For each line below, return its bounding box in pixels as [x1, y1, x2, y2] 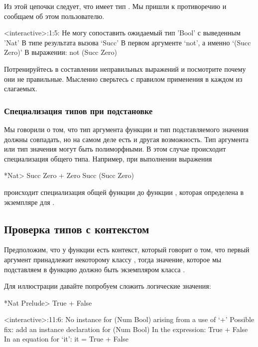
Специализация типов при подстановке [4, 104, 153, 117]
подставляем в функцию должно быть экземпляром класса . [4, 264, 185, 274]
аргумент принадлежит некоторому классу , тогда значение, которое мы [4, 254, 222, 264]
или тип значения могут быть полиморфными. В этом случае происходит [4, 144, 226, 154]
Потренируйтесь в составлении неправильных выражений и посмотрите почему [4, 63, 246, 74]
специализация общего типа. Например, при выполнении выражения [4, 153, 212, 164]
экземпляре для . [4, 196, 55, 207]
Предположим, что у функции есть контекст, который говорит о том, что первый [4, 244, 250, 255]
